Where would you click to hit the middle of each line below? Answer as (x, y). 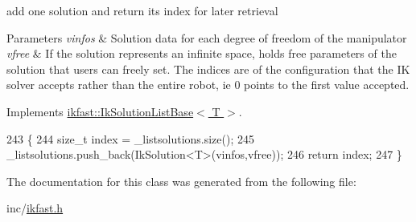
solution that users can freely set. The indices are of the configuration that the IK (208, 69)
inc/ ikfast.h (35, 208)
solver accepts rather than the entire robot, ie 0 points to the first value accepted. (208, 85)
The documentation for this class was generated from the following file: (181, 181)
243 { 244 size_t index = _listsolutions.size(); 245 (130, 138)
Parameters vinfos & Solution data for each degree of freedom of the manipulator (207, 37)
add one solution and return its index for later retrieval (142, 10)
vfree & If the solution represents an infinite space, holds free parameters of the (202, 53)
